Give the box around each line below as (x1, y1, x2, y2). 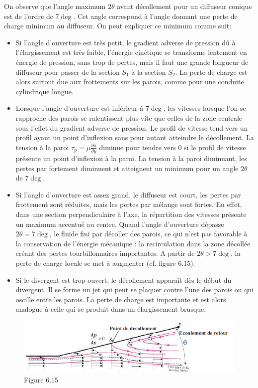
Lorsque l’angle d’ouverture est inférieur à (15, 103, 144, 113)
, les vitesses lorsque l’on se (163, 103, 246, 113)
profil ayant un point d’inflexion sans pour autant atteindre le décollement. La (15, 132, 254, 143)
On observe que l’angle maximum (4, 1, 106, 11)
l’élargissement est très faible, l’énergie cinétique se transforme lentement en (15, 47, 247, 57)
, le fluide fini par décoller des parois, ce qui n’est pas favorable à (49, 228, 248, 239)
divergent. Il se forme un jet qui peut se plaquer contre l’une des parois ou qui (15, 284, 254, 295)
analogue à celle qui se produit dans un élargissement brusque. (15, 304, 206, 314)
